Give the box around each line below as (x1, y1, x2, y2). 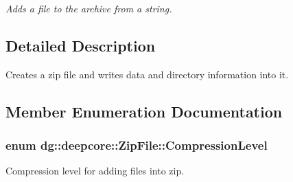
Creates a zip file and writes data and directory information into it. (5, 67, 289, 81)
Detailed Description (5, 34, 156, 56)
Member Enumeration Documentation (5, 100, 283, 122)
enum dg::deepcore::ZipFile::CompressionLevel (5, 137, 268, 154)
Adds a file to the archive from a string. (5, 1, 172, 15)
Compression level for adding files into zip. (5, 163, 185, 178)
